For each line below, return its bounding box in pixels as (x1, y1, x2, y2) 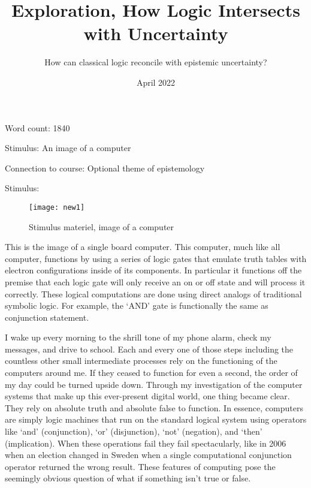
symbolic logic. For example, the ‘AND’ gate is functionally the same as (5, 299, 268, 312)
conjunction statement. (5, 311, 89, 323)
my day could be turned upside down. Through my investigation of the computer (5, 378, 303, 390)
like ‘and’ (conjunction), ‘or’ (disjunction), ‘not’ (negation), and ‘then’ (5, 425, 262, 438)
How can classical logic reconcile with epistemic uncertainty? (44, 56, 267, 68)
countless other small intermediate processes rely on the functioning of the (5, 354, 277, 367)
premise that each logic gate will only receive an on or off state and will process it (5, 275, 306, 288)
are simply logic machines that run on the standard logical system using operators (5, 413, 307, 426)
